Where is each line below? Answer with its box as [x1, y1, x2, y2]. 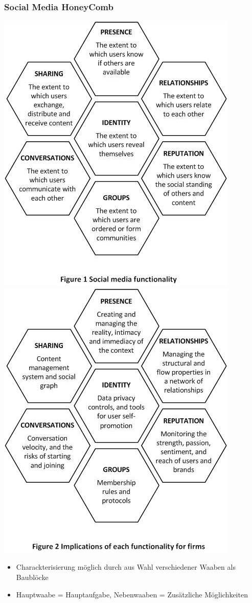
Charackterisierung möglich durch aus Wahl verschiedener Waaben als [16, 562, 236, 572]
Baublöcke [16, 572, 49, 582]
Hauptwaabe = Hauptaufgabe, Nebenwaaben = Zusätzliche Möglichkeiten [16, 589, 248, 599]
